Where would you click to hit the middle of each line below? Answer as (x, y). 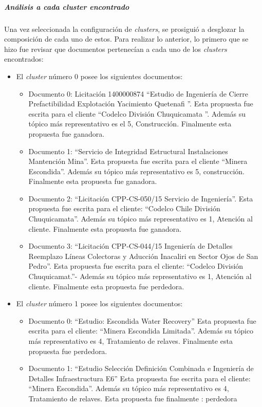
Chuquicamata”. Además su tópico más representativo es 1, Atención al (141, 219)
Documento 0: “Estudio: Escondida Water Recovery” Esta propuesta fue (142, 320)
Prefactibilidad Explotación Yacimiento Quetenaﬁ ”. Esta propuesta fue (141, 104)
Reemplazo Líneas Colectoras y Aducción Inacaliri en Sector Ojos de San (143, 256)
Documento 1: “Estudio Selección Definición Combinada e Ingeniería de (141, 368)
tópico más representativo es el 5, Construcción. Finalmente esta (130, 124)
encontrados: (24, 59)
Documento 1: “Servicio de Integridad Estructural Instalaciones (128, 151)
